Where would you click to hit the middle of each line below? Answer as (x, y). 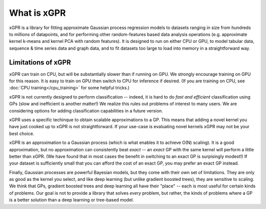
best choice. (22, 134)
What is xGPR (37, 13)
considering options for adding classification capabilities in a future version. (86, 110)
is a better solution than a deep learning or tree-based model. (71, 200)
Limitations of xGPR (40, 62)
